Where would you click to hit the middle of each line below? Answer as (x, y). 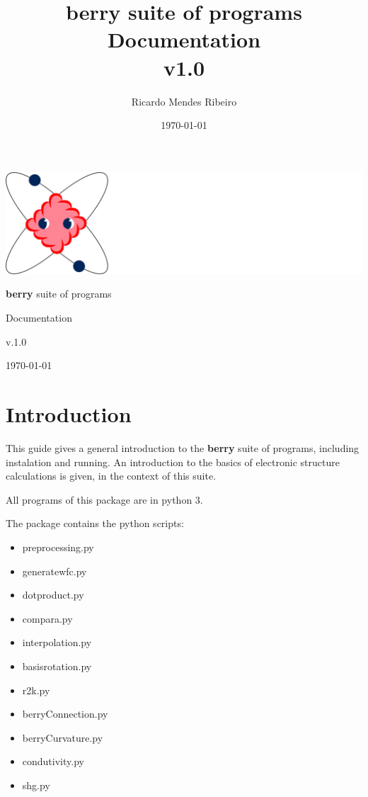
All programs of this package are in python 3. (104, 499)
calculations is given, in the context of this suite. (111, 476)
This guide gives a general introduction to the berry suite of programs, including (183, 447)
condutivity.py (53, 761)
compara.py (47, 618)
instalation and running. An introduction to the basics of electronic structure (173, 462)
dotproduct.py (53, 595)
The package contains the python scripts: (95, 523)
